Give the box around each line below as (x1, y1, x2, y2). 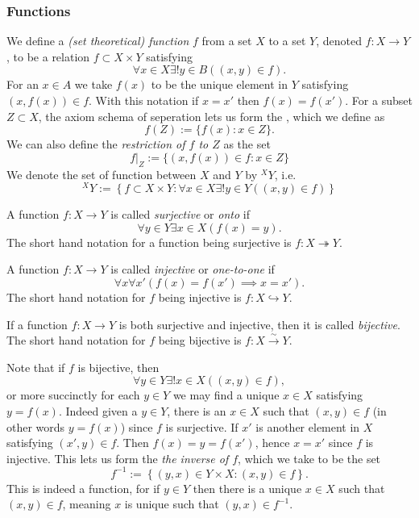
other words (6, 418, 65, 435)
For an (6, 76, 39, 93)
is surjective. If (165, 418, 239, 435)
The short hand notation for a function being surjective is (6, 233, 292, 250)
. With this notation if (89, 92, 199, 108)
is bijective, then (77, 358, 160, 375)
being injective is (158, 289, 242, 306)
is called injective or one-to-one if (110, 261, 275, 278)
